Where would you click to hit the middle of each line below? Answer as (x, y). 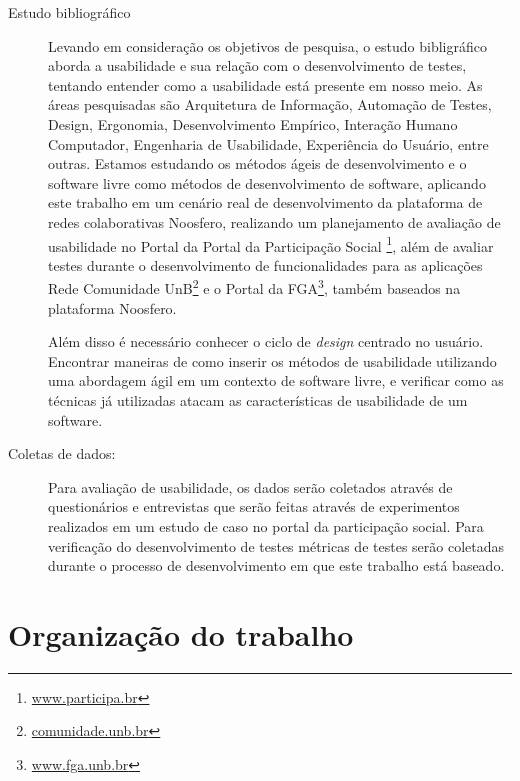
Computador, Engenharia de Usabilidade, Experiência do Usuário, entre (268, 143)
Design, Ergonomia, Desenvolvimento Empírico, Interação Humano (253, 123)
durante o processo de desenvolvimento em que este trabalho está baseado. (276, 565)
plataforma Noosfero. (112, 307)
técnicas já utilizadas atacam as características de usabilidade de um (258, 400)
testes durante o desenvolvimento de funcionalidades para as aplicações (265, 264)
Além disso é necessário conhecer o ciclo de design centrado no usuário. (266, 341)
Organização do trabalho (181, 633)
